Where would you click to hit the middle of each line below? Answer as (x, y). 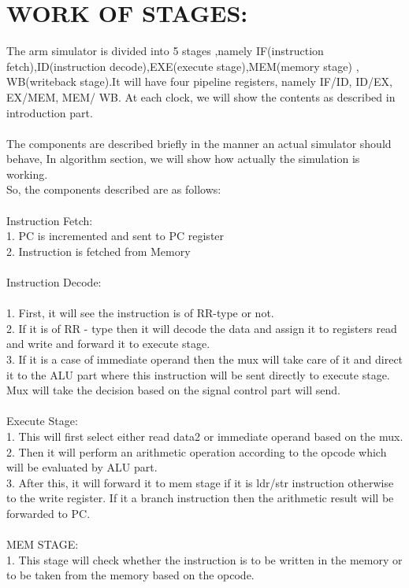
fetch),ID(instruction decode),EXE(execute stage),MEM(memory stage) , (183, 66)
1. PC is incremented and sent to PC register (115, 236)
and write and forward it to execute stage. (108, 344)
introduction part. (50, 112)
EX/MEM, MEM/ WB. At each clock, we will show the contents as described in (201, 96)
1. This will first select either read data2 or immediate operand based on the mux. (205, 436)
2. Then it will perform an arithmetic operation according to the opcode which (197, 451)
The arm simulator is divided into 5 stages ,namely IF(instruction (165, 51)
